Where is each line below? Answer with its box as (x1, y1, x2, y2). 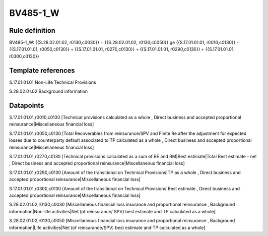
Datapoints (9, 101, 44, 110)
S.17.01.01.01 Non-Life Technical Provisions (9, 79, 96, 85)
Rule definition (9, 26, 56, 35)
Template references (9, 66, 75, 74)
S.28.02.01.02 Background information (9, 88, 88, 94)
